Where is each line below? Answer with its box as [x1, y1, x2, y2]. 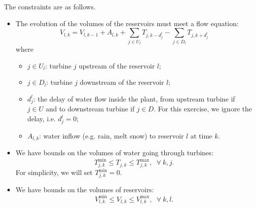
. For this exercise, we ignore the [153, 104, 252, 114]
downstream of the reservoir [79, 77, 164, 87]
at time [190, 130, 213, 140]
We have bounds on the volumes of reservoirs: [15, 184, 154, 194]
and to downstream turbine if [45, 104, 135, 114]
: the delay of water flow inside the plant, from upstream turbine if [33, 93, 235, 104]
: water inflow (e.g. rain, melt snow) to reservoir [39, 130, 184, 140]
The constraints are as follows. [4, 1, 96, 11]
